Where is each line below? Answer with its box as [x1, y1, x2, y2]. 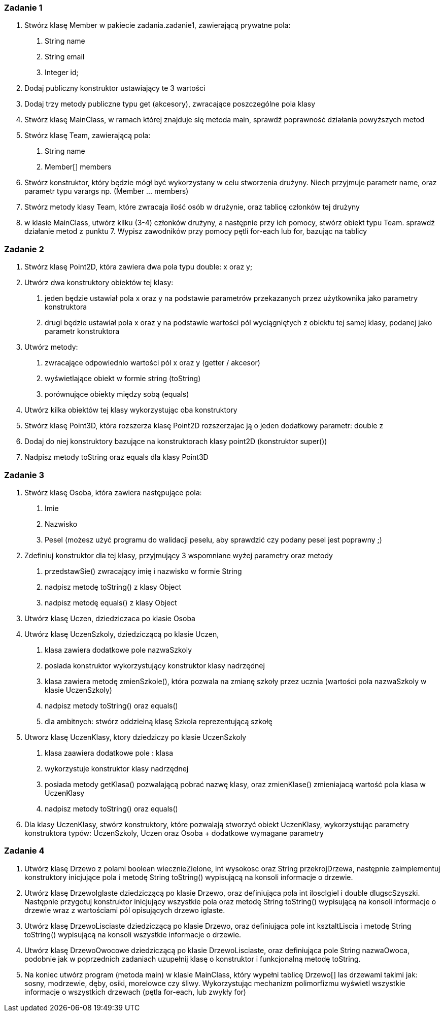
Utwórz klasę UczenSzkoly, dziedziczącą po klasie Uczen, [24, 629, 219, 638]
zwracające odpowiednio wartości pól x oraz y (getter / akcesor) [45, 358, 260, 367]
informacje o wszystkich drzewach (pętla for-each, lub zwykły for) [24, 987, 246, 996]
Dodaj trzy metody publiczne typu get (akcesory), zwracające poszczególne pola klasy [24, 99, 316, 109]
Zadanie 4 [4, 845, 45, 856]
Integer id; [45, 68, 79, 77]
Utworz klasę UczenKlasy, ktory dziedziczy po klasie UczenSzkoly [24, 732, 247, 741]
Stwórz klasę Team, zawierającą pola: [24, 131, 151, 140]
